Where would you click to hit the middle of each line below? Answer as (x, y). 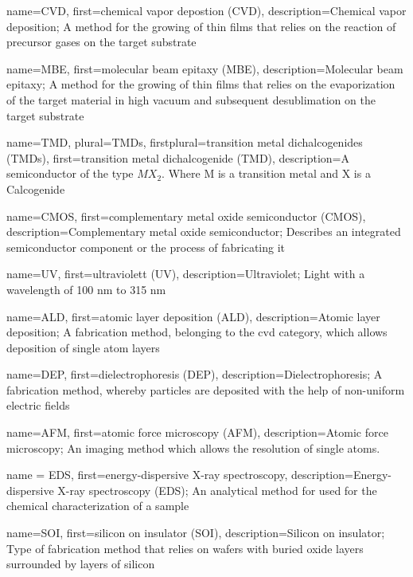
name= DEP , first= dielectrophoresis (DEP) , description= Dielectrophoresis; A (195, 374)
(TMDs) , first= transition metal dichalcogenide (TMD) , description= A (178, 157)
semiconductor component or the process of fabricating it (146, 247)
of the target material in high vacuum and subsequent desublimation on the (191, 99)
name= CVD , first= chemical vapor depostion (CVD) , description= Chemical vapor (206, 10)
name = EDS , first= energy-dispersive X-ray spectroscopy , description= (180, 475)
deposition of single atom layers (83, 347)
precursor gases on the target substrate (101, 42)
